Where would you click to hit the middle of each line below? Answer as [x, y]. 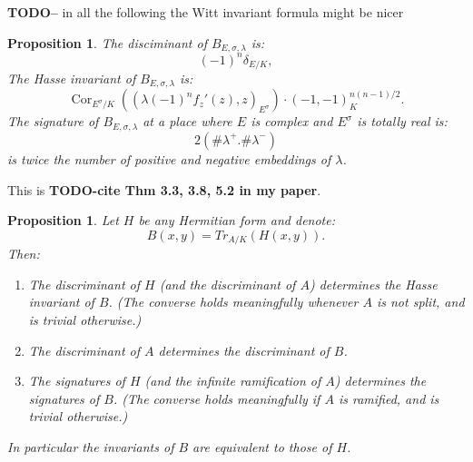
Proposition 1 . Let [63, 220]
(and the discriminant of [227, 284]
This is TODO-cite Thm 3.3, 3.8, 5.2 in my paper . [164, 189]
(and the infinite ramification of [233, 381]
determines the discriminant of [244, 350]
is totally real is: [402, 121]
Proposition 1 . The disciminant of [107, 42]
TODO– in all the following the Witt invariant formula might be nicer [206, 12]
